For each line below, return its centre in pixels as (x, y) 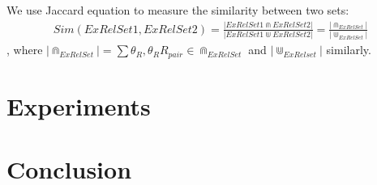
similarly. (349, 50)
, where (25, 50)
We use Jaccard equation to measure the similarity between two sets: (178, 10)
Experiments (79, 105)
